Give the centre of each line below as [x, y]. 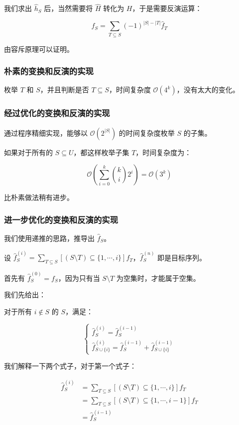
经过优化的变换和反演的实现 [57, 113]
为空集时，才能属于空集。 [158, 278]
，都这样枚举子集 [101, 152]
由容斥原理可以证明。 [39, 49]
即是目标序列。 [182, 257]
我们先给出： [25, 295]
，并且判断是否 [64, 90]
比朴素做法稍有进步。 [39, 197]
